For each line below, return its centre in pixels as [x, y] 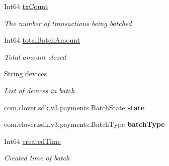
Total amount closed [35, 56]
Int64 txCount [26, 6]
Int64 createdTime [32, 141]
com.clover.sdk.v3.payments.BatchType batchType [84, 124]
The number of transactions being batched [68, 23]
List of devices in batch [39, 90]
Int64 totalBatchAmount [42, 40]
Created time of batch [37, 158]
